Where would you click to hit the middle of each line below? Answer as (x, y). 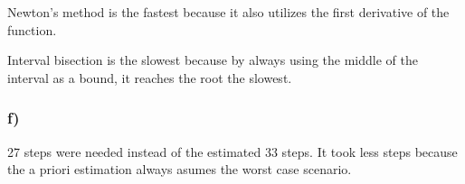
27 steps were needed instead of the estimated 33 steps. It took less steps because (232, 151)
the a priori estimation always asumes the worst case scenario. (180, 169)
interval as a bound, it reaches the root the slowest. (150, 77)
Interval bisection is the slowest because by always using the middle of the (213, 60)
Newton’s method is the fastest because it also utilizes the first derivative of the (228, 12)
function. (32, 29)
